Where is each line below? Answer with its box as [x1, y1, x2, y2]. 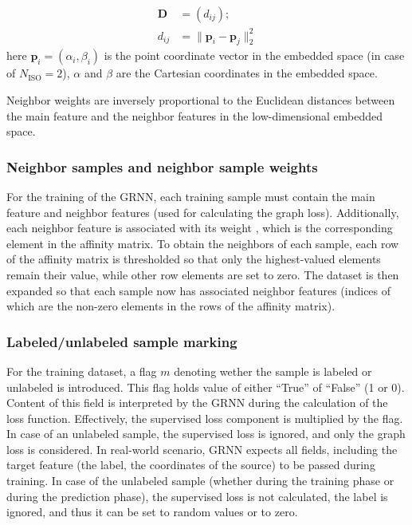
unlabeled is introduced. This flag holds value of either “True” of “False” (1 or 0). [6, 378, 405, 395]
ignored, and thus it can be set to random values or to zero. [6, 503, 298, 520]
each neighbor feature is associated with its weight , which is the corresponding [6, 219, 393, 236]
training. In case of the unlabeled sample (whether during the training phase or [6, 472, 394, 489]
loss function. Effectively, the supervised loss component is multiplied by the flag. [6, 409, 403, 426]
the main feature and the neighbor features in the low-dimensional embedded [6, 107, 383, 124]
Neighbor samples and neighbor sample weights [6, 156, 318, 176]
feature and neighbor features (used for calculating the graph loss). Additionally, [6, 203, 399, 220]
